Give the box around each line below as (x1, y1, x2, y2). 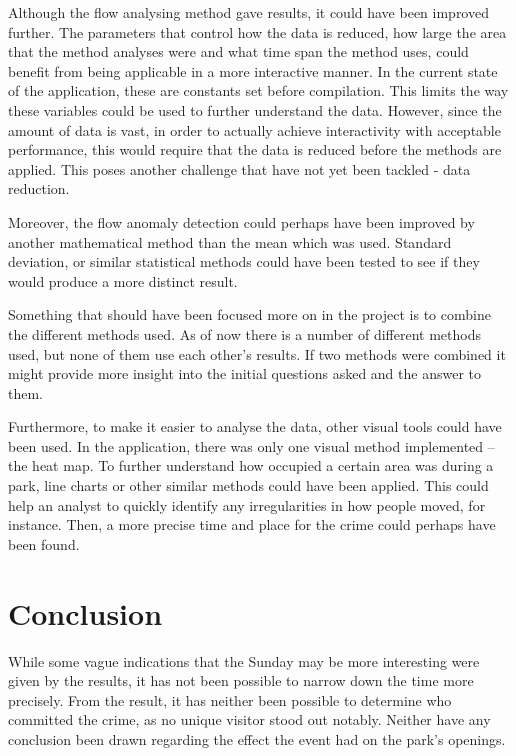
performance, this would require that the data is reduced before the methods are (8, 139, 502, 160)
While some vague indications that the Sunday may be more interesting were (8, 650, 480, 671)
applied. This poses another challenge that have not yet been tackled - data (8, 158, 471, 179)
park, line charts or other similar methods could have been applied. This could (8, 475, 489, 496)
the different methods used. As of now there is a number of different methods (8, 323, 482, 344)
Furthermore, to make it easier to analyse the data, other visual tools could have (8, 416, 502, 437)
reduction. (8, 178, 70, 199)
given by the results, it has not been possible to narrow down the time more (8, 670, 474, 691)
